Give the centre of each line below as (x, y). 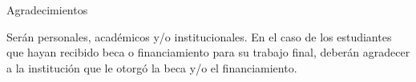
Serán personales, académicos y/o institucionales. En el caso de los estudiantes (199, 36)
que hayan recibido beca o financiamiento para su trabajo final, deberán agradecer (208, 52)
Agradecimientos (47, 10)
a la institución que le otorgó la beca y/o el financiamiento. (152, 67)
